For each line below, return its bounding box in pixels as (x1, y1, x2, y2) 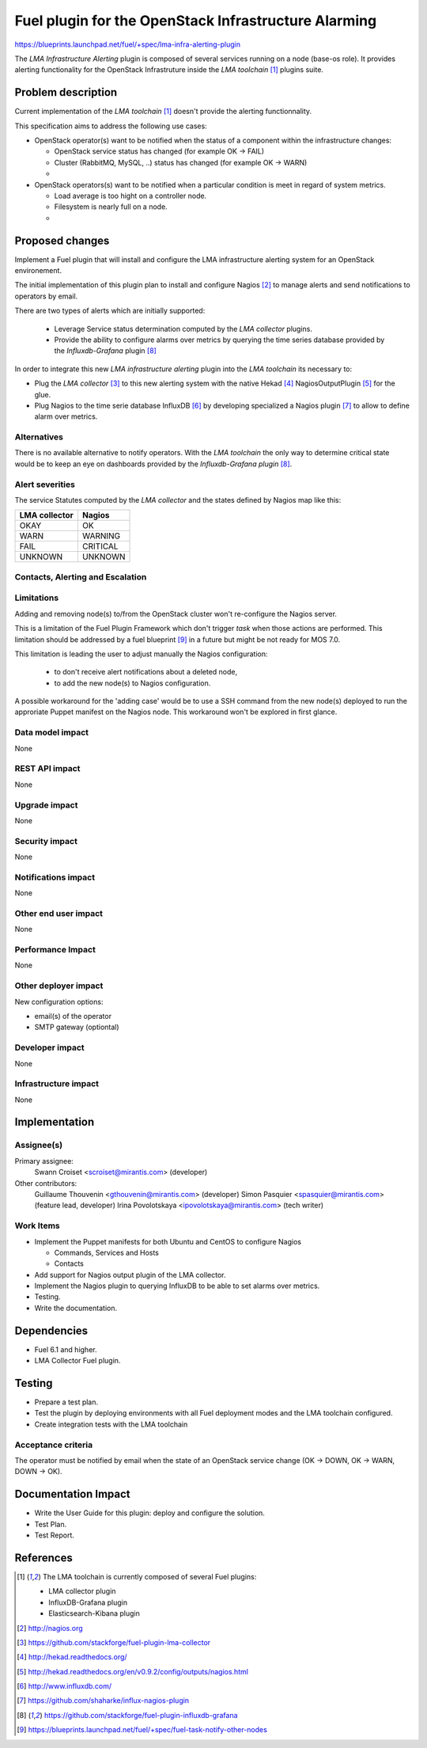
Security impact (14, 835, 78, 846)
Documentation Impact (14, 1488, 130, 1501)
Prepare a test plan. (34, 1397, 99, 1407)
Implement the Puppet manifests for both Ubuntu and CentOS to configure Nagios (34, 1237, 302, 1246)
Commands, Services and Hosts (54, 1248, 160, 1257)
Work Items (14, 1220, 60, 1231)
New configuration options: (14, 997, 104, 1006)
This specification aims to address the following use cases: (14, 121, 207, 131)
